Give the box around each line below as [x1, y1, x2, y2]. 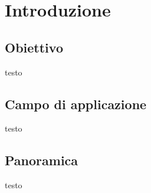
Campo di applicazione [5, 94, 147, 113]
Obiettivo [5, 38, 63, 56]
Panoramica [5, 151, 78, 169]
